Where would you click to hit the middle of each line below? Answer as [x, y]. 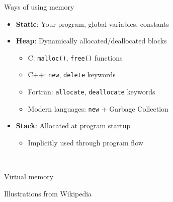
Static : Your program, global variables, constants [93, 23]
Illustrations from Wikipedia [48, 193]
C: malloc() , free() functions [75, 57]
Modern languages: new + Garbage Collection [98, 108]
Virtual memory [29, 176]
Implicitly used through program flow [85, 142]
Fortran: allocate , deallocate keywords [92, 92]
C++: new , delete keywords [72, 74]
